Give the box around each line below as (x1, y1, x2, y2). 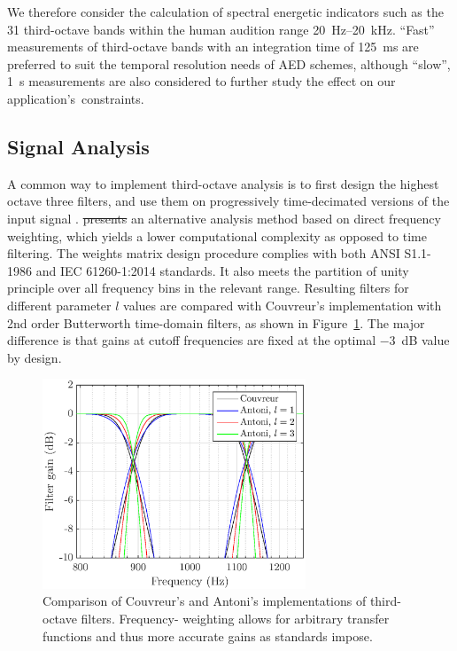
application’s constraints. (7, 89, 144, 107)
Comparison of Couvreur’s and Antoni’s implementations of (43, 592, 367, 610)
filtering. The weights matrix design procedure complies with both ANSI (7, 244, 400, 263)
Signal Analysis (7, 132, 150, 160)
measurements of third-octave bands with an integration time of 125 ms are (7, 37, 419, 56)
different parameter (7, 295, 112, 314)
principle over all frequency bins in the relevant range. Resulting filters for (7, 278, 409, 297)
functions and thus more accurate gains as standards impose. (43, 626, 373, 645)
